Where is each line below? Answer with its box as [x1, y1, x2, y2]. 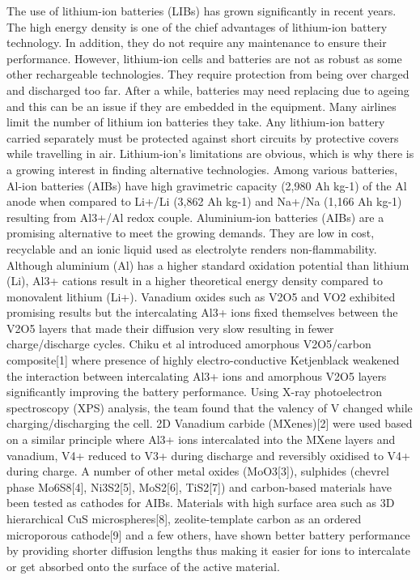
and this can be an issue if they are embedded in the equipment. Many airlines [6, 97, 397, 114]
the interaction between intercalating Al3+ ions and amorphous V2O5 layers [6, 367, 387, 384]
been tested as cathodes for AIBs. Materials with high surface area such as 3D [6, 494, 395, 511]
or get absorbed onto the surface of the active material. [6, 557, 280, 574]
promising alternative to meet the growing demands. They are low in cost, [6, 224, 375, 241]
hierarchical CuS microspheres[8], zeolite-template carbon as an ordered [6, 510, 362, 527]
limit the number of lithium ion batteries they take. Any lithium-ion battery [6, 113, 385, 130]
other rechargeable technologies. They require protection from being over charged [6, 66, 409, 83]
